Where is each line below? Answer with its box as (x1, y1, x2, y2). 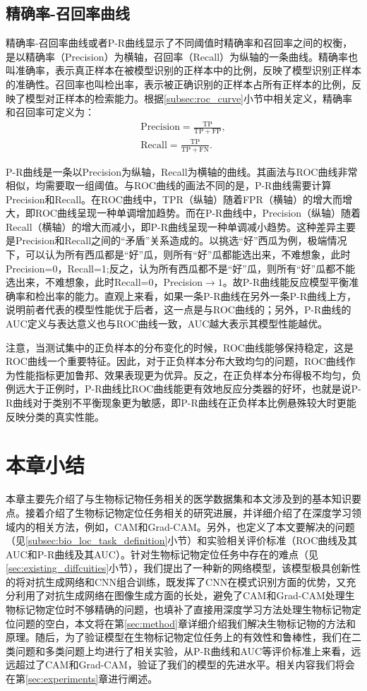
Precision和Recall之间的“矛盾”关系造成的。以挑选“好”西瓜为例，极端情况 (15, 233, 347, 248)
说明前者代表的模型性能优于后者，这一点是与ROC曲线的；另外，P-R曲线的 (6, 302, 351, 317)
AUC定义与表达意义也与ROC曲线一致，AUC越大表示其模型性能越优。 (6, 316, 328, 331)
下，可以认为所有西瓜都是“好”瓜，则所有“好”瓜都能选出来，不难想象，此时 (6, 247, 351, 262)
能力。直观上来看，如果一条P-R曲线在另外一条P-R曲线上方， (74, 288, 356, 303)
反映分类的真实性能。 (6, 409, 104, 423)
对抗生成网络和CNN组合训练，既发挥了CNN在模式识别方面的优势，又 (25, 574, 347, 589)
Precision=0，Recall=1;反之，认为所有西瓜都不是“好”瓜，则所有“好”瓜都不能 (6, 260, 356, 275)
